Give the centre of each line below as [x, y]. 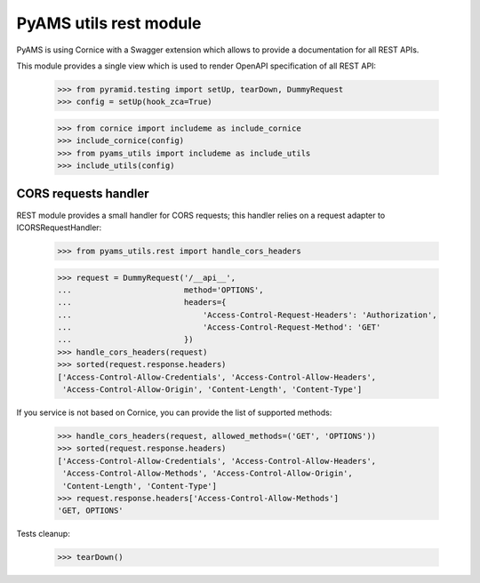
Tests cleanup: [43, 534]
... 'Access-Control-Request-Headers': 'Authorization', [247, 315]
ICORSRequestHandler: [59, 228]
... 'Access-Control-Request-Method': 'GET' [219, 327]
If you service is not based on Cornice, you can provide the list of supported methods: [174, 412]
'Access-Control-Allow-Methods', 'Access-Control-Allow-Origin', [208, 474]
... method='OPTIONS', [160, 290]
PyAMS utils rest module [109, 23]
